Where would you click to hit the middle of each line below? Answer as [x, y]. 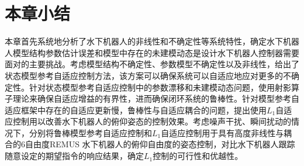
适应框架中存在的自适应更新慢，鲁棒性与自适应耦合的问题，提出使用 [136, 110]
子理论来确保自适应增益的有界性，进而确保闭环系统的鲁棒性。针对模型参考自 [152, 98]
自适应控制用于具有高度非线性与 [222, 132]
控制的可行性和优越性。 [198, 156]
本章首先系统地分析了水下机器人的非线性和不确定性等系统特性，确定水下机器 [152, 41]
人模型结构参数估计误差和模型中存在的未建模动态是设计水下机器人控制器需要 [152, 52]
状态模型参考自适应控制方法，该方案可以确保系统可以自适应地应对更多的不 [148, 75]
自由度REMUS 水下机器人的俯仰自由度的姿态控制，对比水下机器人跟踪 [160, 144]
